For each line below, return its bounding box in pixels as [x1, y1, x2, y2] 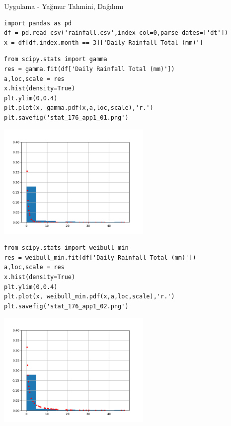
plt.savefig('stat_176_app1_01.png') [4, 114, 129, 121]
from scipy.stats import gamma [4, 56, 107, 63]
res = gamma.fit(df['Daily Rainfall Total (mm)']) [4, 65, 175, 72]
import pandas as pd [4, 19, 72, 27]
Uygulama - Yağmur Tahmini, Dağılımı [4, 1, 124, 11]
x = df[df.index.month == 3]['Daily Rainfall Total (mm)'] [4, 39, 203, 46]
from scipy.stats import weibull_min [4, 244, 129, 252]
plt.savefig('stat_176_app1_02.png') [4, 302, 129, 310]
